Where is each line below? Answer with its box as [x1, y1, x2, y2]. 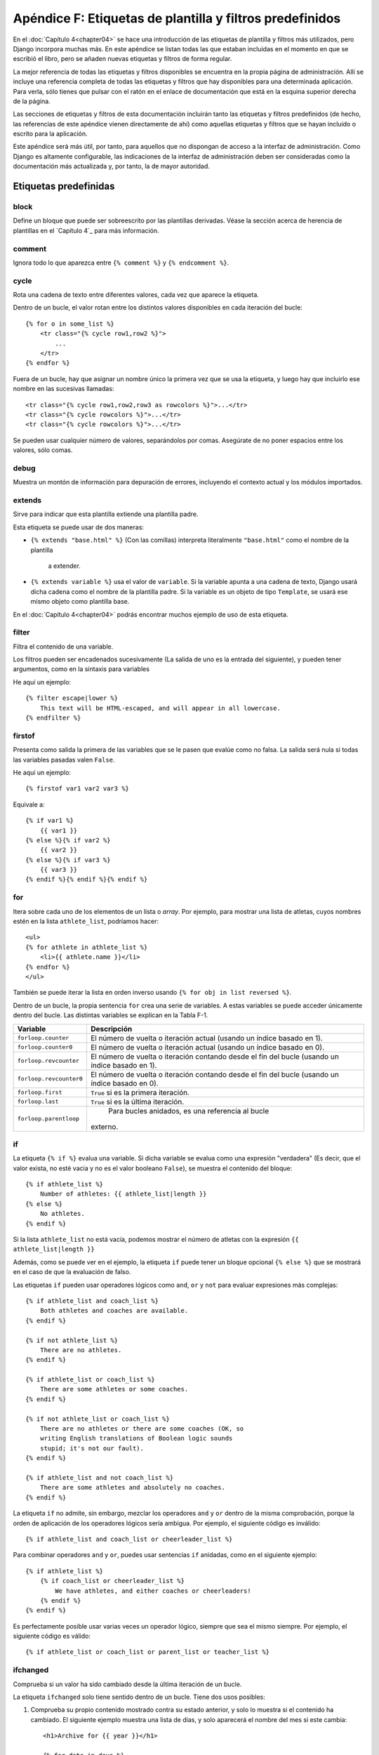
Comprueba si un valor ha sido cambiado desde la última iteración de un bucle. [13, 1680, 242, 1688]
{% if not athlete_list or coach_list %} [25, 1415, 170, 1423]
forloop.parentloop [17, 1115, 80, 1122]
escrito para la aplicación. [13, 130, 88, 138]
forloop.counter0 [17, 1043, 73, 1051]
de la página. [13, 97, 51, 105]
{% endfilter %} [25, 714, 81, 722]
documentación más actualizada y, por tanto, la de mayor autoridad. [13, 162, 210, 171]
